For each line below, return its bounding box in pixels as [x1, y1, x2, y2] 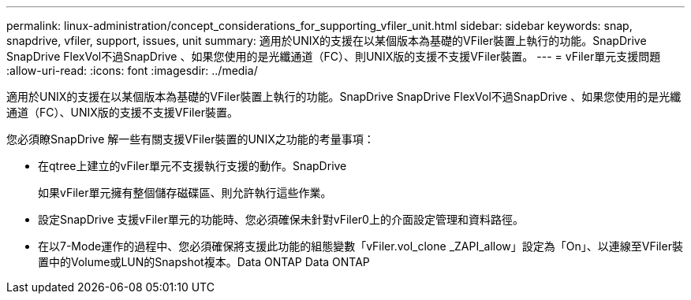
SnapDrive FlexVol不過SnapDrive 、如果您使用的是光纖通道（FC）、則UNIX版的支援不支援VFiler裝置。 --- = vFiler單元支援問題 [6, 50, 661, 63]
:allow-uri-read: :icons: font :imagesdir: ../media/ [6, 64, 258, 77]
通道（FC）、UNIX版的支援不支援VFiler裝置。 [6, 106, 238, 119]
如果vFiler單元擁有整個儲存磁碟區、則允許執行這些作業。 [38, 186, 332, 199]
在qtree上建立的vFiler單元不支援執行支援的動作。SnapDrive [38, 159, 347, 172]
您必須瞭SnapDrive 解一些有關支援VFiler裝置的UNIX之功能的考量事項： [6, 132, 375, 146]
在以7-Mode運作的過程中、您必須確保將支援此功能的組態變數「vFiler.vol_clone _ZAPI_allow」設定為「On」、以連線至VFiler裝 [38, 239, 683, 253]
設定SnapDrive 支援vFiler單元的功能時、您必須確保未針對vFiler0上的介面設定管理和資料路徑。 [38, 213, 524, 226]
